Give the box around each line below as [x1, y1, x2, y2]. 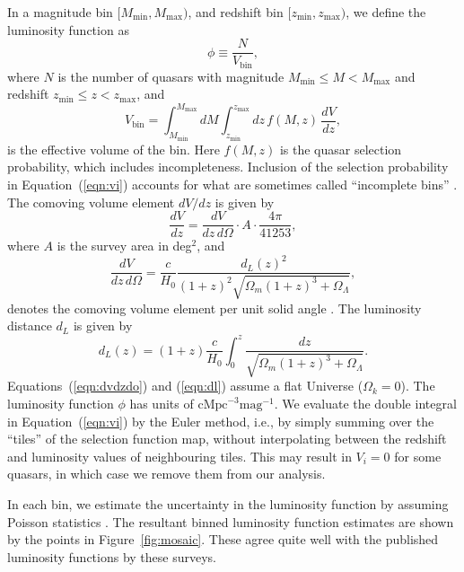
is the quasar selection [279, 139, 402, 158]
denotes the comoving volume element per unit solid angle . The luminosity [7, 298, 422, 317]
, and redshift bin [188, 3, 284, 21]
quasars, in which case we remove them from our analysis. [7, 464, 326, 483]
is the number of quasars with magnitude [57, 66, 285, 85]
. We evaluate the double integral [274, 394, 457, 413]
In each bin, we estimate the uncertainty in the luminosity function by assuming [7, 495, 449, 514]
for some [394, 446, 442, 465]
